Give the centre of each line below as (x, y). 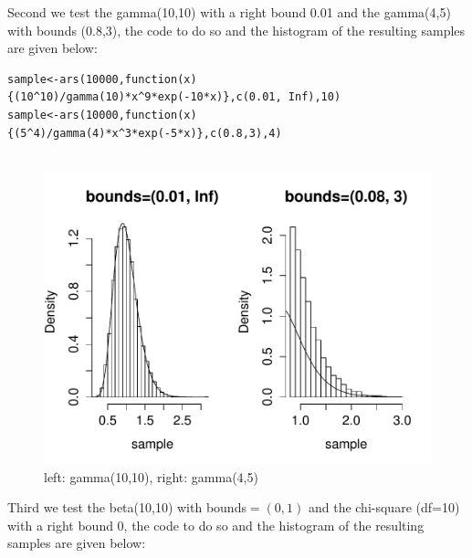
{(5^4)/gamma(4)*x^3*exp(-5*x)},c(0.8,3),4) (145, 133)
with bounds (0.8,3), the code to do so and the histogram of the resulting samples (236, 30)
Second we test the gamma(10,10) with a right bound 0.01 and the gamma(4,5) (229, 12)
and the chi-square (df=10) (384, 507)
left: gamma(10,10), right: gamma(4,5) (151, 476)
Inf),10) (315, 97)
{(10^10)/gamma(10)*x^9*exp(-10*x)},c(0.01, (145, 97)
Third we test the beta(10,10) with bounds (127, 507)
